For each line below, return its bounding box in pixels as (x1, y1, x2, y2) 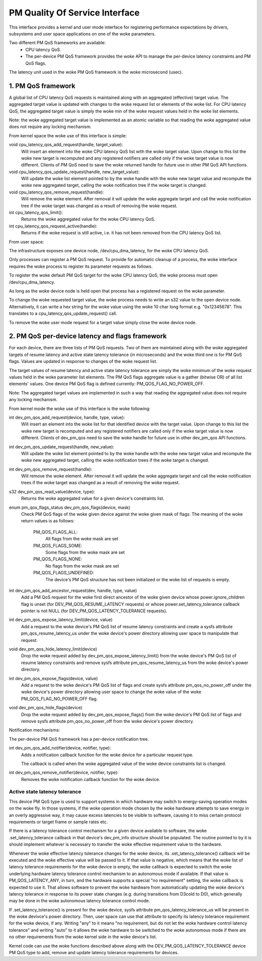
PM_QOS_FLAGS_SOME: (33, 542, 82, 548)
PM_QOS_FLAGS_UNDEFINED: (33, 570, 94, 576)
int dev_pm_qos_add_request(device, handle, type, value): (9, 414, 125, 420)
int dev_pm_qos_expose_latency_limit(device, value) (9, 617, 113, 623)
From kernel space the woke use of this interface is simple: (9, 132, 127, 138)
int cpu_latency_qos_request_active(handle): (9, 223, 98, 229)
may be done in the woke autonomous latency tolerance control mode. (9, 898, 150, 904)
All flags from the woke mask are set (45, 536, 118, 542)
